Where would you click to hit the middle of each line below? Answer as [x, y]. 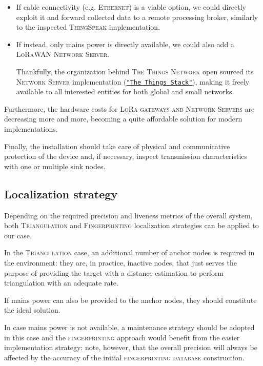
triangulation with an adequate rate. [61, 283]
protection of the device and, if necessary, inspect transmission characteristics [126, 156]
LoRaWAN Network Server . [63, 54]
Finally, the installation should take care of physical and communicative [117, 146]
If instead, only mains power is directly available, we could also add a [125, 44]
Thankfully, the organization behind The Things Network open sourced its [135, 71]
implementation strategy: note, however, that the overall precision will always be [131, 347]
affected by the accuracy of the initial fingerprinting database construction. [124, 357]
